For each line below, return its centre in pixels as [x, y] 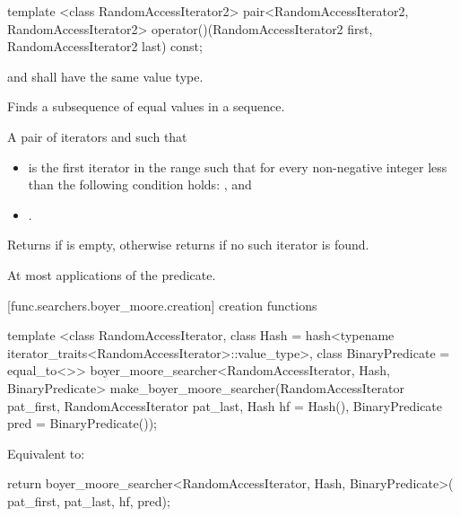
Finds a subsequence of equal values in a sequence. [146, 106]
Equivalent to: [46, 453]
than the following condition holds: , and [140, 184]
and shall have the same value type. [105, 76]
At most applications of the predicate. [112, 274]
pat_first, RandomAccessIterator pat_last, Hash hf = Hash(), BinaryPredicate [225, 405]
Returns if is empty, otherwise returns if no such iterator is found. [188, 245]
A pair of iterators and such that [97, 136]
